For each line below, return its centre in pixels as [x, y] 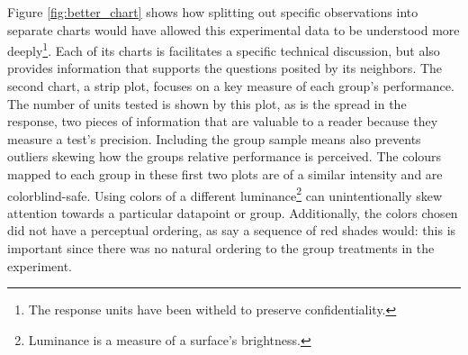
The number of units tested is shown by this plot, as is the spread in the [207, 103]
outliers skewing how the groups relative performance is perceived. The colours [225, 156]
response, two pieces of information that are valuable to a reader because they [223, 121]
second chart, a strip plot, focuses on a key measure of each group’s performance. [231, 86]
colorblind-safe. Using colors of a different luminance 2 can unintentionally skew [225, 194]
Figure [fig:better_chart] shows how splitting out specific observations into [213, 12]
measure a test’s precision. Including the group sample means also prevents [214, 138]
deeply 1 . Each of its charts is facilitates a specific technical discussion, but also [224, 49]
